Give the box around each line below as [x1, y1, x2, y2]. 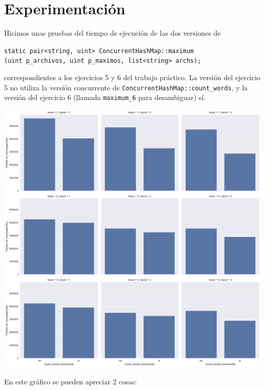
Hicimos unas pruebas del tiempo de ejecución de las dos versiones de [4, 28, 221, 38]
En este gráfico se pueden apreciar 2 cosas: [4, 376, 137, 386]
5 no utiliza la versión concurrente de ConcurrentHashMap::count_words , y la [4, 82, 248, 92]
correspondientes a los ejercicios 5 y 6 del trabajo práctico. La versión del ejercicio [4, 72, 260, 83]
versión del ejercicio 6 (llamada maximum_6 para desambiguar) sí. [4, 92, 206, 103]
